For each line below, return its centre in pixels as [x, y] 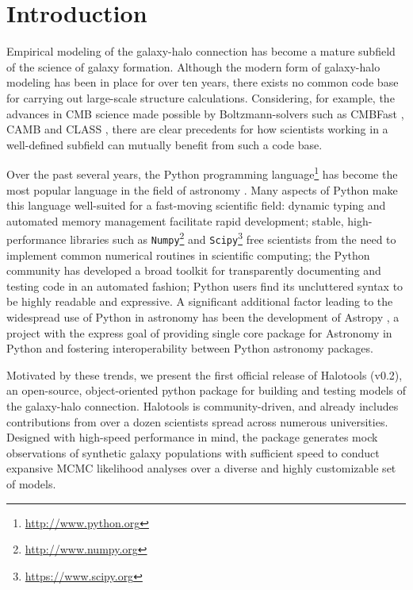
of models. [31, 483]
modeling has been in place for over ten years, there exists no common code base [203, 82]
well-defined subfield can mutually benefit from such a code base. [164, 144]
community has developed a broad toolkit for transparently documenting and [194, 270]
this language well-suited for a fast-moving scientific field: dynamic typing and [196, 205]
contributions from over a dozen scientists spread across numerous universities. [197, 421]
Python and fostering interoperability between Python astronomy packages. [190, 348]
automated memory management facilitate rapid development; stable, [175, 220]
